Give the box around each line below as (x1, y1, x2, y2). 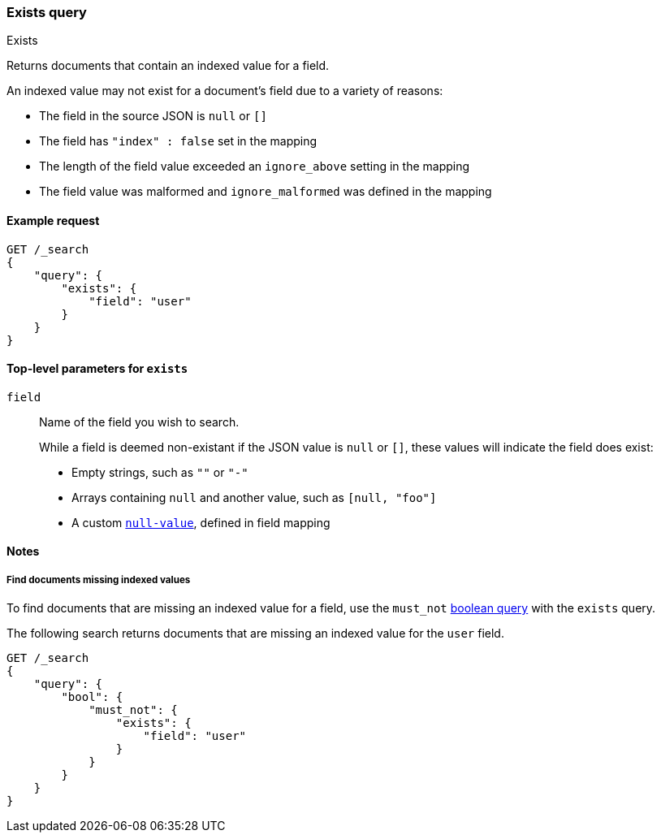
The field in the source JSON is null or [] (39, 109, 267, 123)
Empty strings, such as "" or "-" (71, 465, 248, 479)
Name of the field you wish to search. (39, 414, 240, 429)
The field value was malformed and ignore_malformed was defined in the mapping (39, 184, 492, 199)
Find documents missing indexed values (6, 573, 191, 586)
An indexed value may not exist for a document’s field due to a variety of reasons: (6, 84, 443, 98)
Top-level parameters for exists (6, 361, 188, 376)
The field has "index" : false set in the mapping (39, 134, 318, 149)
